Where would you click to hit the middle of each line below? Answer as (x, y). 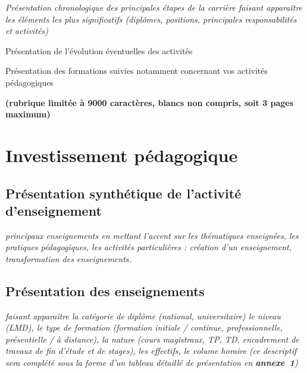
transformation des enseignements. (68, 258)
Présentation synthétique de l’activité (123, 193)
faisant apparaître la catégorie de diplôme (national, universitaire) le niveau (143, 316)
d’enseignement (54, 210)
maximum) (28, 114)
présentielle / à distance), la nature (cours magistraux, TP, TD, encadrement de (152, 339)
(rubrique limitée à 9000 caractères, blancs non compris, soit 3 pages (150, 102)
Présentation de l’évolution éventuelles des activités (99, 50)
